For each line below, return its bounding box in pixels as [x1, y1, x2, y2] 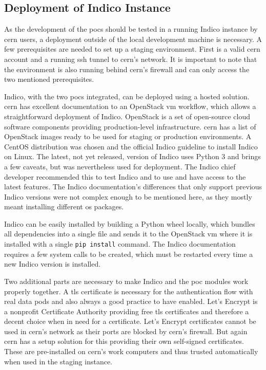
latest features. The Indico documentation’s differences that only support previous [4, 181, 262, 192]
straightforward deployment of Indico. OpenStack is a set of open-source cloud [4, 111, 250, 121]
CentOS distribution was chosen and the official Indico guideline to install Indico [4, 141, 258, 151]
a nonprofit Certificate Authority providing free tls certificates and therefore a [4, 306, 249, 316]
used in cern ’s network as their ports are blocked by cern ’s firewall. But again [4, 325, 248, 336]
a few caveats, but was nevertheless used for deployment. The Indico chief [4, 161, 236, 171]
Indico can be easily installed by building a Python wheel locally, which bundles [4, 218, 255, 229]
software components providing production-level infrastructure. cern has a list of [4, 121, 256, 132]
